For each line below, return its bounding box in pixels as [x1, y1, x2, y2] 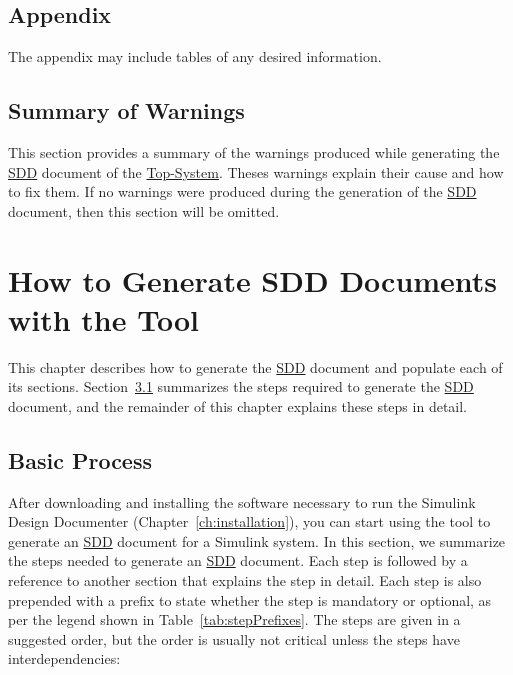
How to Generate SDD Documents [8, 259, 498, 300]
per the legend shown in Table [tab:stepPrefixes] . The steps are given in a [8, 609, 461, 630]
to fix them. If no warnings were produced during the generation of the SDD [8, 181, 477, 202]
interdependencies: [8, 648, 121, 669]
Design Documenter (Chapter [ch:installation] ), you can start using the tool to [8, 511, 491, 532]
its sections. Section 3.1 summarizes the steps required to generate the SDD [8, 376, 474, 397]
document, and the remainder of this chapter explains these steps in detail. [8, 395, 468, 416]
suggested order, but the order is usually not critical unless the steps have [8, 628, 460, 649]
